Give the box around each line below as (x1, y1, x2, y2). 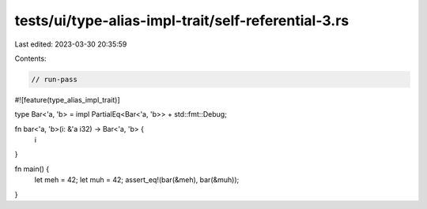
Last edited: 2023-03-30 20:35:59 (14, 39, 127, 49)
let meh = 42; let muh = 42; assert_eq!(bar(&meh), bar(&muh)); (34, 175, 240, 185)
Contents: (14, 54, 47, 63)
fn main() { (14, 164, 50, 174)
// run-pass (31, 75, 78, 84)
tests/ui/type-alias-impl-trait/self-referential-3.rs (14, 12, 350, 29)
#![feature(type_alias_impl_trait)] (14, 95, 120, 104)
